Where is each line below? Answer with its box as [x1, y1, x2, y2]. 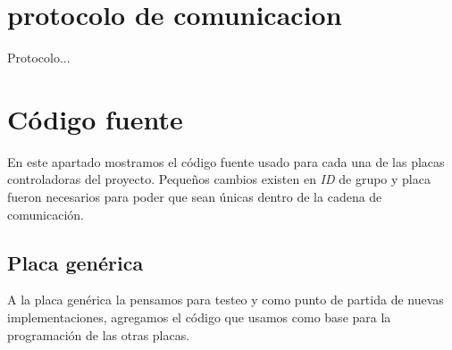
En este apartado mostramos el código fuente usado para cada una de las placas [7, 152, 445, 171]
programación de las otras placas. [7, 325, 190, 344]
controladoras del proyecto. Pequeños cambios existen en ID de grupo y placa [7, 170, 431, 188]
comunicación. [7, 204, 84, 223]
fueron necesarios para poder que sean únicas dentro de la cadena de [7, 187, 382, 206]
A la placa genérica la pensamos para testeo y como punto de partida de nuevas [7, 290, 444, 309]
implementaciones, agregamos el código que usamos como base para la [7, 308, 391, 327]
